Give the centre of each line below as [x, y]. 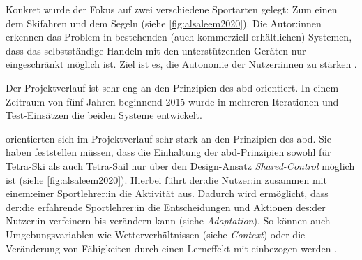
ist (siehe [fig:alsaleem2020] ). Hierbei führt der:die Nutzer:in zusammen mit [166, 179]
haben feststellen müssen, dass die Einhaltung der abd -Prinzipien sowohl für [168, 152]
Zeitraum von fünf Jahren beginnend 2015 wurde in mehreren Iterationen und [172, 101]
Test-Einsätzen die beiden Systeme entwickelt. [104, 115]
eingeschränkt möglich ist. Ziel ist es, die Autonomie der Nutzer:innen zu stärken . [181, 64]
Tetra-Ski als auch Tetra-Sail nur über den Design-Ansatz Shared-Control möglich [180, 165]
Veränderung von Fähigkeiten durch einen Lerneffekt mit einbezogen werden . [172, 248]
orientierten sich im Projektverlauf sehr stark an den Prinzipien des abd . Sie [168, 138]
